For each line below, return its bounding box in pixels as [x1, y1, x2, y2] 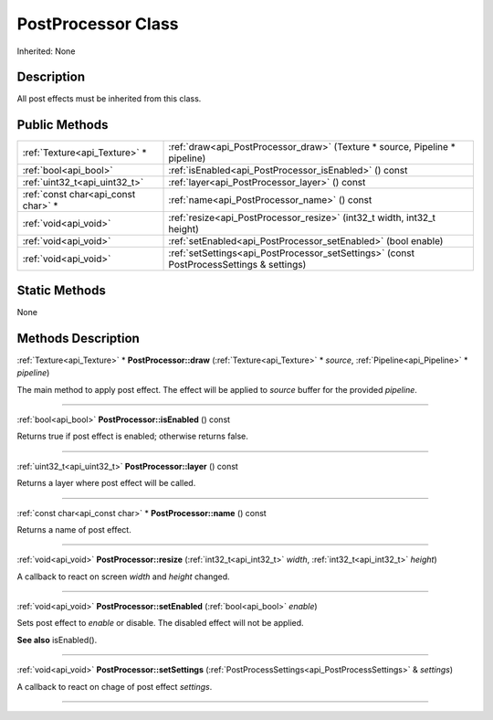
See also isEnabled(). [16, 634, 98, 645]
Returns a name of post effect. [16, 524, 131, 535]
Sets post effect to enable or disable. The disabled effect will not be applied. [16, 618, 305, 629]
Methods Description [16, 330, 141, 346]
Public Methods [16, 117, 109, 132]
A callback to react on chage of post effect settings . [16, 681, 213, 692]
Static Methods [16, 282, 107, 298]
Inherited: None [16, 46, 76, 57]
